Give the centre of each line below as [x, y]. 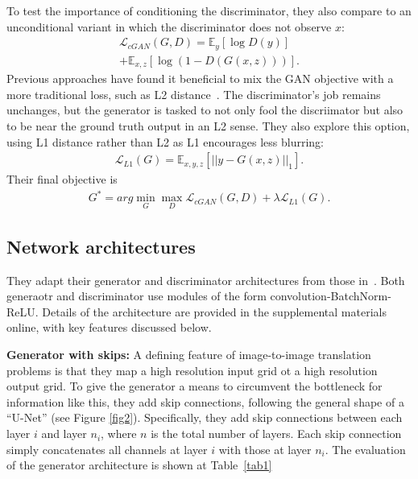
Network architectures [101, 246]
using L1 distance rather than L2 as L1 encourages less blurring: [166, 141]
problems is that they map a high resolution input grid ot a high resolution [192, 370]
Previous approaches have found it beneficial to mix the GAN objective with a [200, 78]
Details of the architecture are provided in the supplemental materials [214, 311]
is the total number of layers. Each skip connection [276, 434]
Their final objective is [62, 179]
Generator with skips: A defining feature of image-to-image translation [189, 355]
